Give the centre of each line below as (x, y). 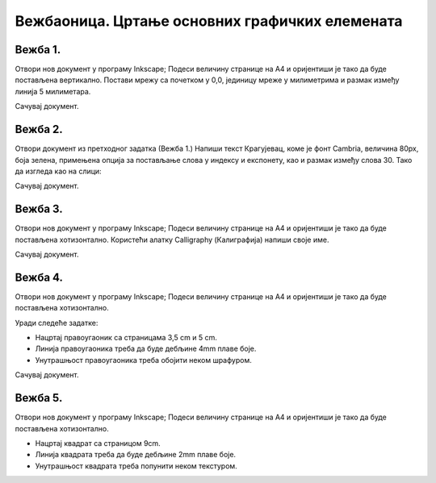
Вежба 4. (39, 277)
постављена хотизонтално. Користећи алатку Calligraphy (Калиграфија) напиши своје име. (172, 239)
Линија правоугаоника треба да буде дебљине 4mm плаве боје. (146, 349)
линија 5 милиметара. (53, 91)
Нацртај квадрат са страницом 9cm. (98, 443)
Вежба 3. (39, 209)
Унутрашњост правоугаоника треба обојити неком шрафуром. (143, 360)
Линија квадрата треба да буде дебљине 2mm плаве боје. (136, 455)
